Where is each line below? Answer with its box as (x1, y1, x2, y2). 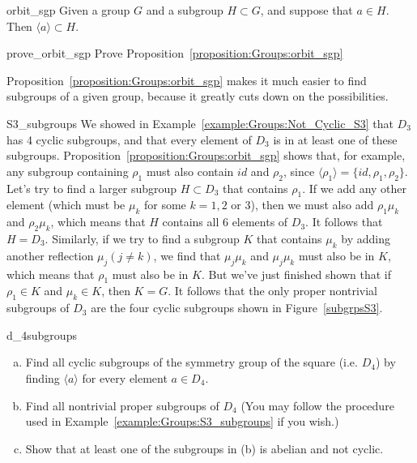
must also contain (146, 162, 234, 179)
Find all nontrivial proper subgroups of (25, 397, 219, 414)
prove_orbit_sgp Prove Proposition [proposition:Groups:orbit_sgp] (6, 45, 343, 62)
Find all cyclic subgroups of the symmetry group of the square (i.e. (25, 354, 358, 371)
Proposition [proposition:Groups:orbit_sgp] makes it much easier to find (6, 71, 367, 88)
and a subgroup (146, 2, 223, 18)
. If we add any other (302, 179, 407, 196)
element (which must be (6, 196, 126, 213)
